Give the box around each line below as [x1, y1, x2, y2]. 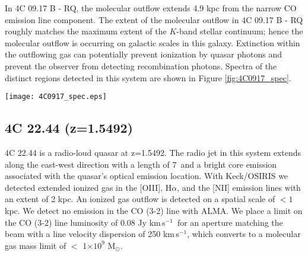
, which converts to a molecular [187, 228, 301, 240]
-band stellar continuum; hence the [176, 25, 303, 37]
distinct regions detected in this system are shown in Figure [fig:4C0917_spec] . [5, 71, 291, 84]
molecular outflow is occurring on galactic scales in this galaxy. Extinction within [5, 36, 300, 49]
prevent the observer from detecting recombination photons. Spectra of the [5, 59, 277, 72]
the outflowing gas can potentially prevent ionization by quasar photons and [5, 48, 282, 60]
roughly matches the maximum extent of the [5, 25, 167, 37]
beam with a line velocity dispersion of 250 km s [5, 228, 179, 240]
